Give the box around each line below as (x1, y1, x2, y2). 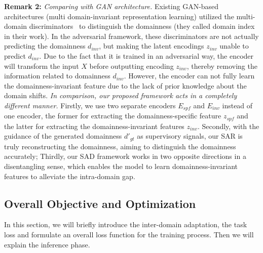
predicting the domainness (4, 40, 86, 51)
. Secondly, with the (197, 120, 259, 131)
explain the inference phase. (4, 239, 90, 249)
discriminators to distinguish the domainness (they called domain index (29, 21, 255, 31)
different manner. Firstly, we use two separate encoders (4, 100, 176, 110)
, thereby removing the (186, 60, 257, 71)
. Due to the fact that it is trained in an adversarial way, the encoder (39, 50, 254, 61)
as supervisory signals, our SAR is (137, 131, 243, 141)
